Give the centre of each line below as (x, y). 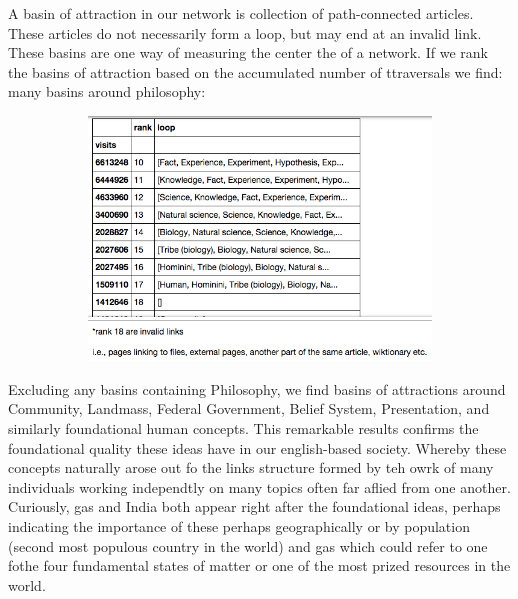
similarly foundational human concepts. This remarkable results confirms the (243, 427)
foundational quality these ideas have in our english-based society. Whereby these (257, 447)
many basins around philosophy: (107, 91)
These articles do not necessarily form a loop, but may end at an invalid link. (245, 32)
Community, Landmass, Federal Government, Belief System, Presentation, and (249, 408)
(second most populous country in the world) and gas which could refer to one (248, 545)
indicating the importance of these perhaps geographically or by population (239, 525)
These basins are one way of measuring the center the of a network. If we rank (248, 52)
